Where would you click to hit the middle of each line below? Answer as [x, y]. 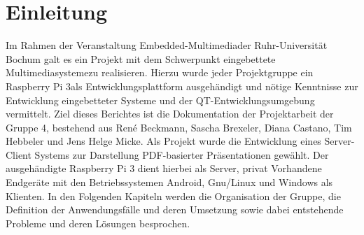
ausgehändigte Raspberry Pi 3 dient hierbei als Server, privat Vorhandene [164, 168]
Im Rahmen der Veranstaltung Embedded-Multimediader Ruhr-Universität [167, 45]
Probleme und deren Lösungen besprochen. [98, 223]
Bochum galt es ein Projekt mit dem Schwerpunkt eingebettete [141, 58]
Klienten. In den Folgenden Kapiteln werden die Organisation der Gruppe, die [173, 195]
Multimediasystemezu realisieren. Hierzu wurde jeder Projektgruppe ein [160, 72]
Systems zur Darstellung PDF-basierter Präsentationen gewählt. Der [182, 154]
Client [19, 154]
